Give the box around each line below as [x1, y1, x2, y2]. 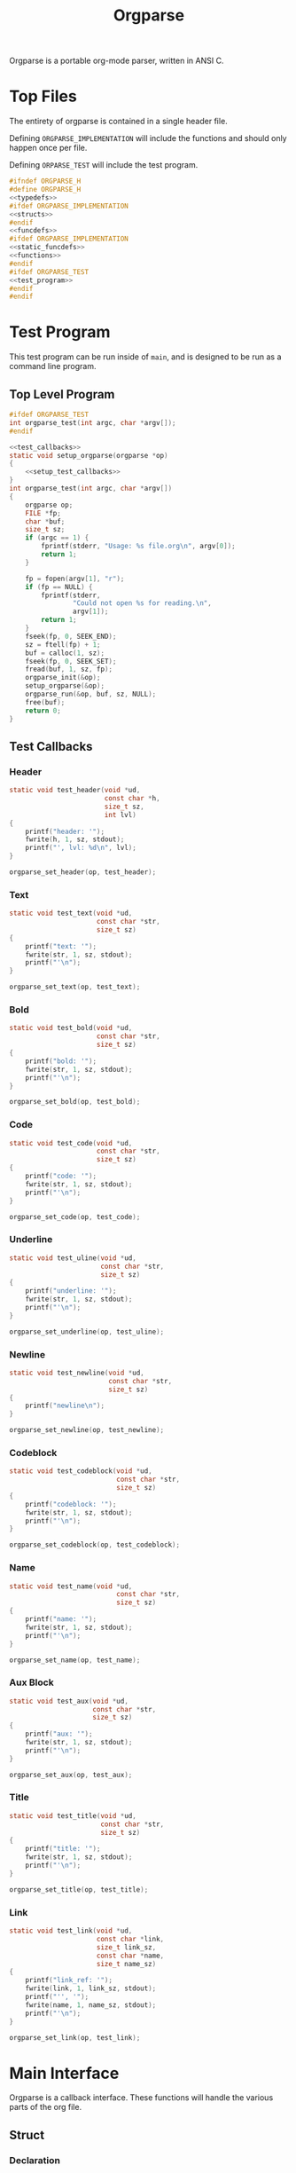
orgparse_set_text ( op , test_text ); [9, 982, 141, 992]
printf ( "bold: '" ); [25, 1057, 97, 1066]
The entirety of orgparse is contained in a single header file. [9, 116, 228, 127]
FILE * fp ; [25, 508, 62, 517]
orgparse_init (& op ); [25, 673, 101, 682]
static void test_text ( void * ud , [9, 909, 133, 918]
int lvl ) [104, 810, 137, 819]
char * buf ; [25, 516, 66, 526]
